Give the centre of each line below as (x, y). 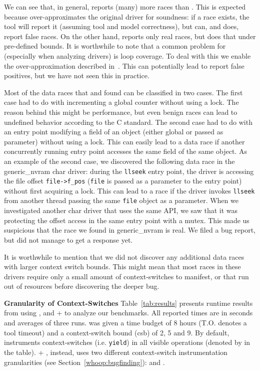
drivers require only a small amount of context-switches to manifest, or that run (126, 276)
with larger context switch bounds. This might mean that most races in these (122, 266)
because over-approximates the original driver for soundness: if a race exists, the (127, 16)
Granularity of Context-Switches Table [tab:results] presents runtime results (128, 303)
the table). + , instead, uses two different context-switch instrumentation (116, 352)
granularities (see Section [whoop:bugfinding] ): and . (84, 362)
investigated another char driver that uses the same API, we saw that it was (121, 210)
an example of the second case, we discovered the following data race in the (119, 161)
